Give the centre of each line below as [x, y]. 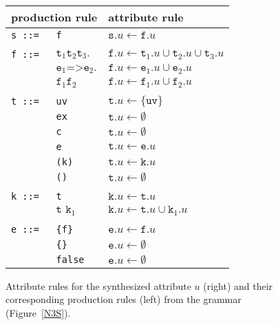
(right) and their [238, 285]
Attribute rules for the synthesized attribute [98, 285]
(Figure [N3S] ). [38, 313]
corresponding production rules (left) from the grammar [124, 299]
